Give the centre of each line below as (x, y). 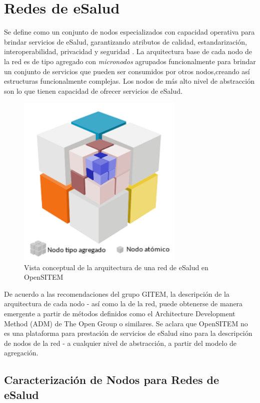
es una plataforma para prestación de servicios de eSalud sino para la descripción (128, 333)
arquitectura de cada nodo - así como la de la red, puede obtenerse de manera (123, 304)
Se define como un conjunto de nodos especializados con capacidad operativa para (129, 32)
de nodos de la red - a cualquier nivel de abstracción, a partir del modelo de (120, 343)
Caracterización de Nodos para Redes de (112, 380)
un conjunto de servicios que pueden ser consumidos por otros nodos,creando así (127, 71)
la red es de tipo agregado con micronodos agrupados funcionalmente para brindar (130, 61)
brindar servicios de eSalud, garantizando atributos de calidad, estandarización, (125, 41)
